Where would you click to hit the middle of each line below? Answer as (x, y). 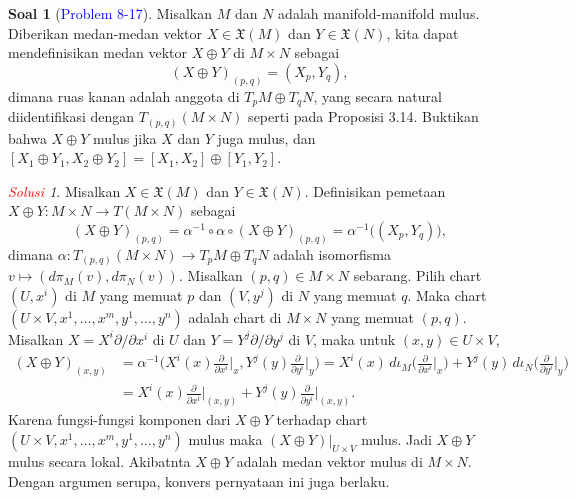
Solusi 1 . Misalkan (64, 190)
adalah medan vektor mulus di (329, 460)
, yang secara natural (377, 95)
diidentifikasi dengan (71, 116)
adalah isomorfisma (332, 253)
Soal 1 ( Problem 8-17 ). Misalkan (110, 13)
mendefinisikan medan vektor (98, 52)
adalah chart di (235, 316)
